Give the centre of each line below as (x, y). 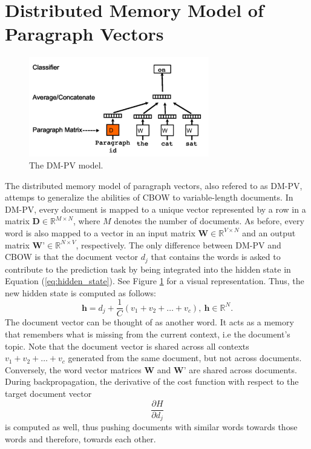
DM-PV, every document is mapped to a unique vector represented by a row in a (155, 209)
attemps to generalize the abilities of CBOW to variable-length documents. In (149, 197)
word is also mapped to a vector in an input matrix (100, 232)
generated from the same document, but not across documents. (185, 358)
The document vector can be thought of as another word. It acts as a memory (149, 322)
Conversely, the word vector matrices (73, 369)
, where (87, 221)
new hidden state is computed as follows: (80, 292)
